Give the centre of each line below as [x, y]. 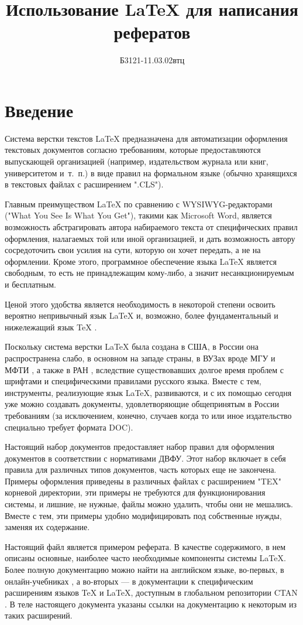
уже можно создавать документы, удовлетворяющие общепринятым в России [142, 404]
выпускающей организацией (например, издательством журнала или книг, [137, 161]
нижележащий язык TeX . [51, 327]
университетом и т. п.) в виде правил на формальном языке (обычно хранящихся [151, 173]
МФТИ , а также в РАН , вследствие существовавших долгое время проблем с [144, 369]
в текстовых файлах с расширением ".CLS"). [84, 184]
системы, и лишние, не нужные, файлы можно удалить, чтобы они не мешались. [149, 504]
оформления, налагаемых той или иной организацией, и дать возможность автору [150, 238]
